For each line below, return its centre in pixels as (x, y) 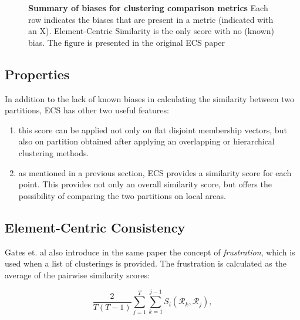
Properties (37, 74)
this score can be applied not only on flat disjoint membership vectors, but (153, 129)
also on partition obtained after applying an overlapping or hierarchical (146, 141)
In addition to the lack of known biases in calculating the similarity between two (149, 98)
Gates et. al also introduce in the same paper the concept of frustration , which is (150, 252)
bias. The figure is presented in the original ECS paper (127, 42)
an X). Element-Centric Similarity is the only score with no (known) (151, 31)
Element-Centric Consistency (95, 227)
